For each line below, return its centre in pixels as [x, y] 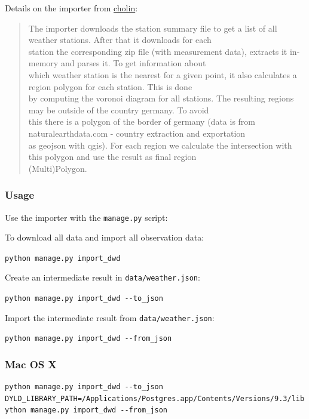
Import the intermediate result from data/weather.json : [110, 317]
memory [43, 63]
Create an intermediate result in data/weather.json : [103, 277]
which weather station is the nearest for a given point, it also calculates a [163, 74]
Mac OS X [31, 364]
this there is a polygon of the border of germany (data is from [142, 121]
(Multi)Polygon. [58, 168]
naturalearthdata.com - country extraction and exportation [137, 133]
